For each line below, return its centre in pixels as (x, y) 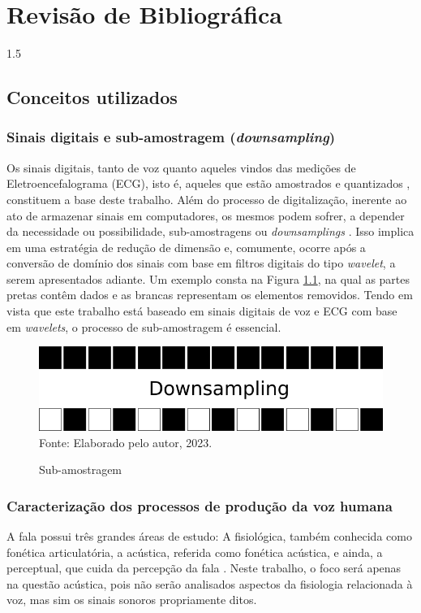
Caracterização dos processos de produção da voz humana (200, 505)
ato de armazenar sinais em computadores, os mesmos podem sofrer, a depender (206, 215)
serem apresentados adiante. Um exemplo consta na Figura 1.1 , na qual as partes (208, 278)
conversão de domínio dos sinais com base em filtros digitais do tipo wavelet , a (201, 263)
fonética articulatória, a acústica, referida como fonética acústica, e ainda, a (195, 552)
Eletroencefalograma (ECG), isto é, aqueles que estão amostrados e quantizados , (208, 183)
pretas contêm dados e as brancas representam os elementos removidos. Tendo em (210, 295)
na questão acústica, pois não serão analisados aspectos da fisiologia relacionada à (210, 583)
